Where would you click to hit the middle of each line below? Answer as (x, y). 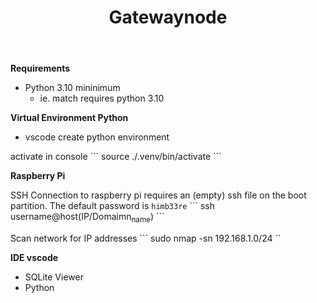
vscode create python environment (97, 137)
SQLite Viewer (54, 277)
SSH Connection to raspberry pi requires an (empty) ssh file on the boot (158, 195)
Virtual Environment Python (69, 118)
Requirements (40, 68)
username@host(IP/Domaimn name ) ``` (87, 218)
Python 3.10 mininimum (72, 88)
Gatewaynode (168, 17)
